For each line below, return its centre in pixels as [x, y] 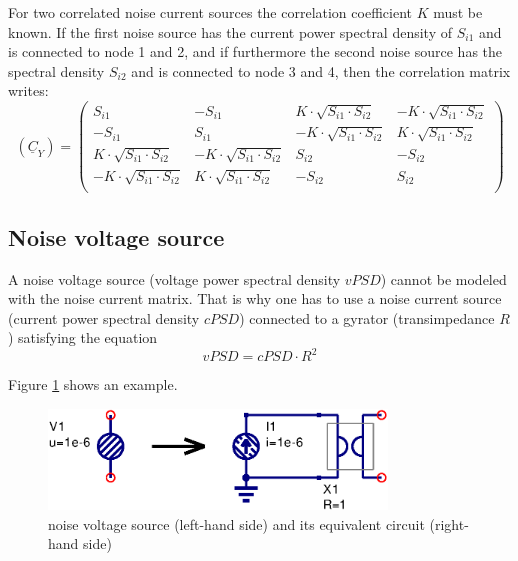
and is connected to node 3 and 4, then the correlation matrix [321, 70]
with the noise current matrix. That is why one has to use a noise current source [255, 298]
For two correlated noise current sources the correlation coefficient [210, 12]
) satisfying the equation [83, 337]
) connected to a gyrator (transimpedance [367, 317]
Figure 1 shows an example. [93, 384]
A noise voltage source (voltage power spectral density [174, 278]
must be [458, 12]
